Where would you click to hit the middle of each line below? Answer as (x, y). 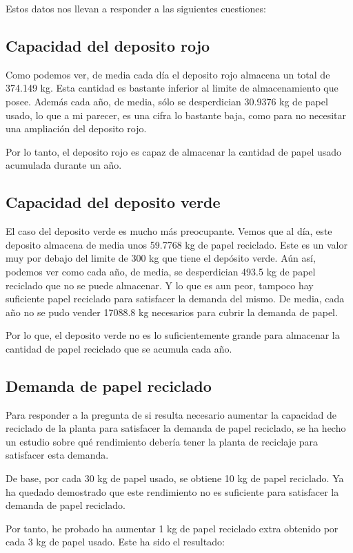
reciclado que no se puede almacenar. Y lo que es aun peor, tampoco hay (160, 285)
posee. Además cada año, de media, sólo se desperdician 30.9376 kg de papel (167, 101)
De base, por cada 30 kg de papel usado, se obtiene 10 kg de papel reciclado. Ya (175, 478)
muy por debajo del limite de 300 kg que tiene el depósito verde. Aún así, (161, 258)
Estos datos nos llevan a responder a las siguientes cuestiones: (136, 8)
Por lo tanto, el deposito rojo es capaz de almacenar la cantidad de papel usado (174, 151)
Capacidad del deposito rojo (108, 45)
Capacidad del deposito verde (113, 202)
